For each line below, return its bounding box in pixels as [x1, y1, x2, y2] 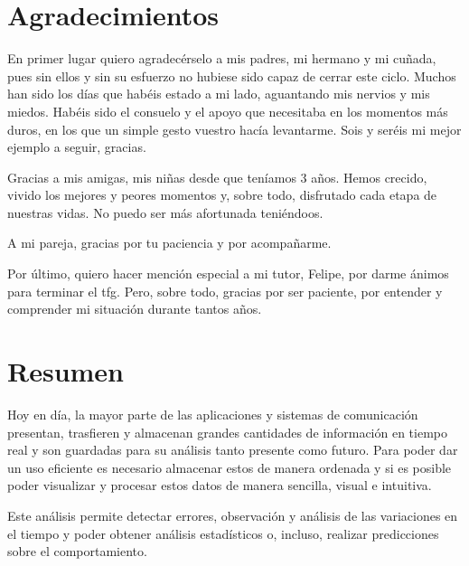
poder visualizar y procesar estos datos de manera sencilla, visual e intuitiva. [7, 476, 432, 495]
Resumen [7, 353, 124, 390]
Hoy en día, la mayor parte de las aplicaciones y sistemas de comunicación [7, 404, 418, 423]
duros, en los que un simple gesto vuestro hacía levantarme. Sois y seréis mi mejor [7, 119, 462, 138]
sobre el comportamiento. [7, 542, 147, 561]
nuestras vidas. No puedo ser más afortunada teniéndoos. [7, 203, 324, 222]
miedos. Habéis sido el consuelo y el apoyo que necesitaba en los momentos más [7, 101, 448, 120]
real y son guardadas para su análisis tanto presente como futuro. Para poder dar [7, 440, 458, 459]
